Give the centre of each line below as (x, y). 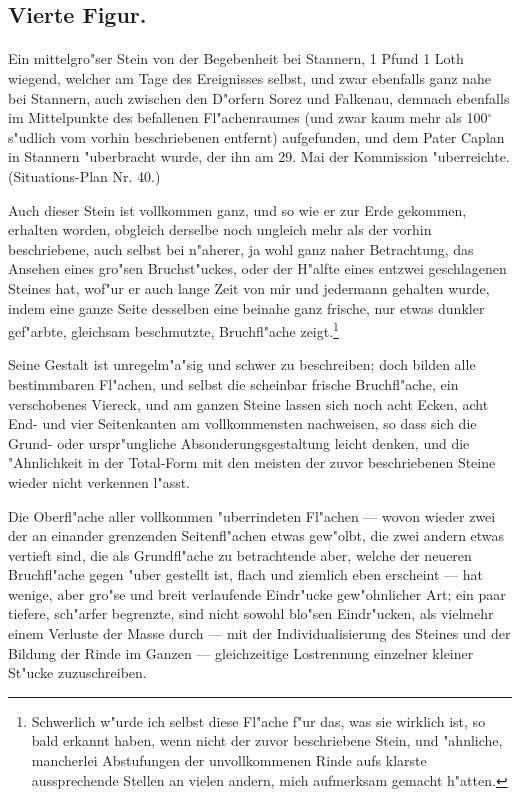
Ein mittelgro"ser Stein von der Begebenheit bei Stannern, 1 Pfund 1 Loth (236, 58)
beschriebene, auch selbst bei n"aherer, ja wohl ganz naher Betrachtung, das (241, 248)
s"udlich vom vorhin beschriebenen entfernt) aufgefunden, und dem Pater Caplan (256, 136)
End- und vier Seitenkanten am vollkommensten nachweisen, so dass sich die (242, 423)
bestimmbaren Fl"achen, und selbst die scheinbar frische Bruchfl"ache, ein (233, 383)
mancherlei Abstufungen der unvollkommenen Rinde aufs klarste (229, 760)
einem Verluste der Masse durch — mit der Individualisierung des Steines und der (259, 633)
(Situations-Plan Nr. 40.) (84, 175)
